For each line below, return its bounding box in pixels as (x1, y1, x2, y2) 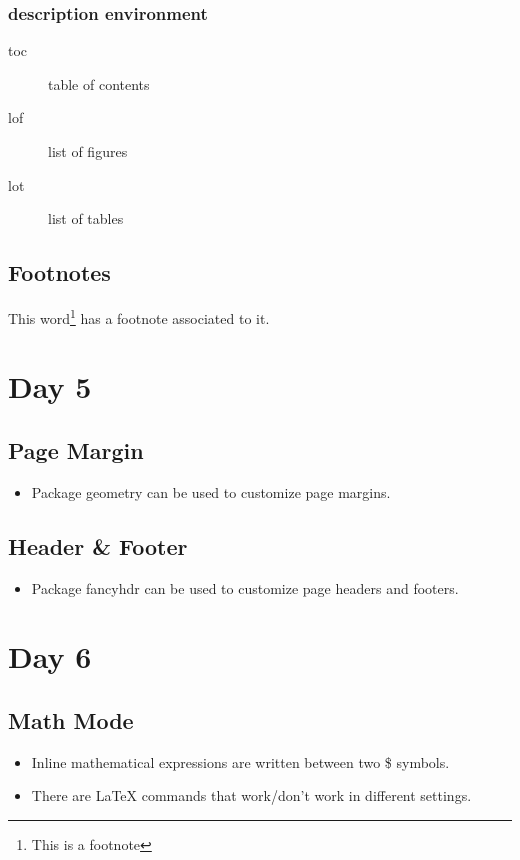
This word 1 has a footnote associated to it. (8, 304, 270, 328)
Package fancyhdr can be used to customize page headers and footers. (31, 577, 459, 598)
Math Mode (8, 704, 134, 735)
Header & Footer (8, 530, 188, 561)
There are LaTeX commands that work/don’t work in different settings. (31, 785, 472, 806)
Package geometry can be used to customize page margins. (31, 481, 391, 502)
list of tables (48, 208, 124, 229)
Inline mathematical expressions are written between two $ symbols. (31, 751, 450, 772)
